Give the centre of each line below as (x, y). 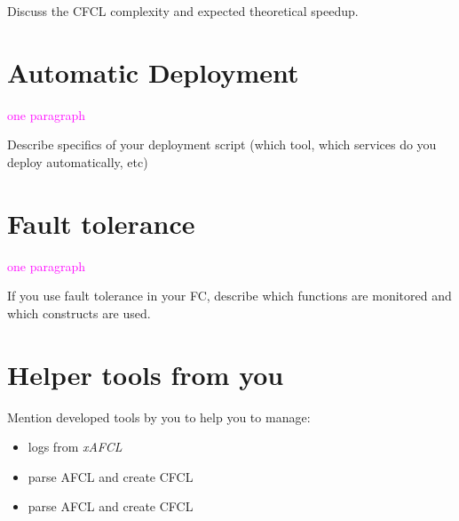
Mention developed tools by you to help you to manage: (159, 417)
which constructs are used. (79, 313)
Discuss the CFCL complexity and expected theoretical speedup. (183, 11)
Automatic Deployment (153, 72)
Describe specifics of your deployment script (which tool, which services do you (222, 144)
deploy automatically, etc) (78, 161)
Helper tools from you (146, 374)
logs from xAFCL (75, 447)
